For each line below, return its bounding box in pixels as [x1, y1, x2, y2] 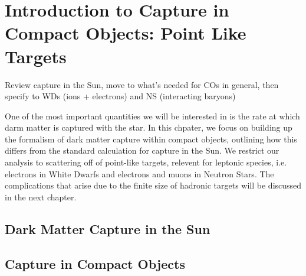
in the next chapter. [5, 190, 77, 203]
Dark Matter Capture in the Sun [5, 219, 210, 238]
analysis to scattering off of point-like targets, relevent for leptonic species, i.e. [5, 156, 287, 168]
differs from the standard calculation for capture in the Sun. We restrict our [5, 144, 279, 157]
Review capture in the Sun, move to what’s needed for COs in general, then [5, 78, 279, 90]
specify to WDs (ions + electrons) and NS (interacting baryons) [5, 90, 236, 102]
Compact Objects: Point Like [5, 21, 246, 45]
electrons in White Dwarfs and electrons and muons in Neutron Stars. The [5, 167, 274, 180]
